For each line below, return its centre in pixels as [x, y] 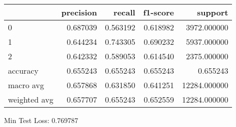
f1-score [159, 12]
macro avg [26, 85]
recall [124, 12]
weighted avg [31, 99]
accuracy [23, 70]
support [213, 12]
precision [79, 12]
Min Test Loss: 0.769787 [41, 120]
